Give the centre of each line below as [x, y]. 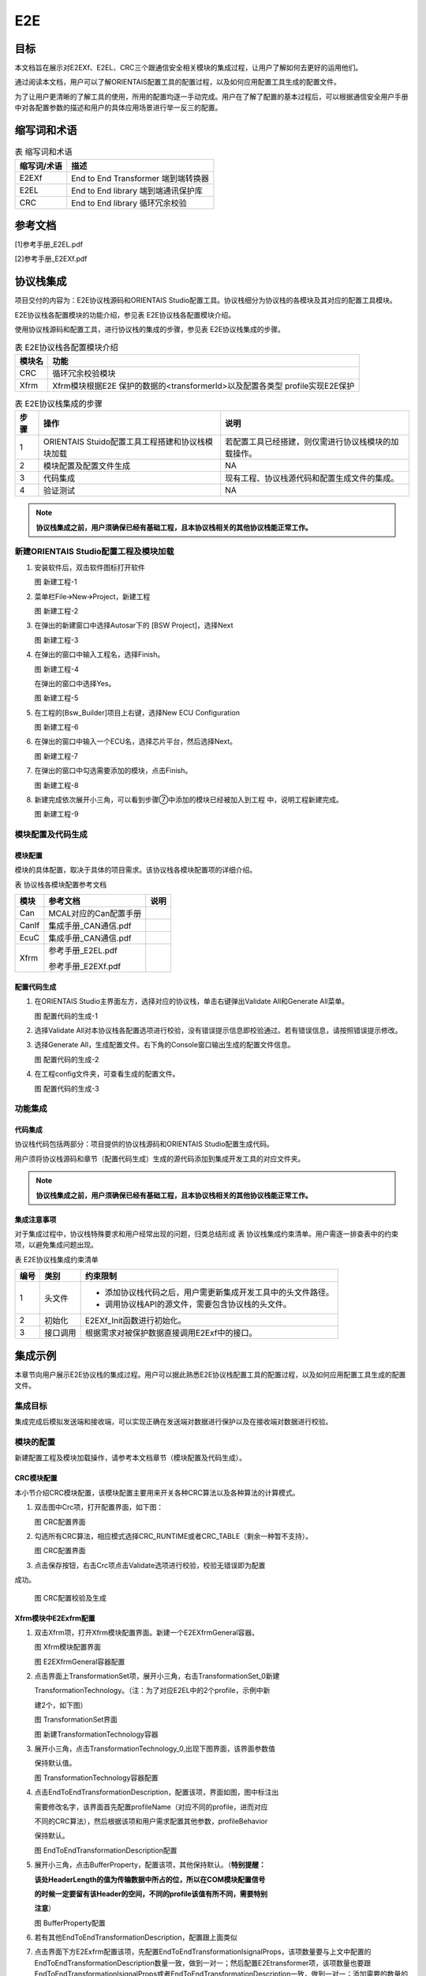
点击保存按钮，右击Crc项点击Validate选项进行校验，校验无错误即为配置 [150, 1565]
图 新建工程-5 [56, 698]
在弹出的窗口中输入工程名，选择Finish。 [99, 654]
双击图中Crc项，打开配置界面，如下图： [99, 1507]
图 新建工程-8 [56, 785]
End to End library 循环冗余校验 [129, 203]
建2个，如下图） [61, 1705]
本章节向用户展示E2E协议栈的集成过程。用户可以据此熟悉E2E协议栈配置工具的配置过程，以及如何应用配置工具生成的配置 [210, 1375]
